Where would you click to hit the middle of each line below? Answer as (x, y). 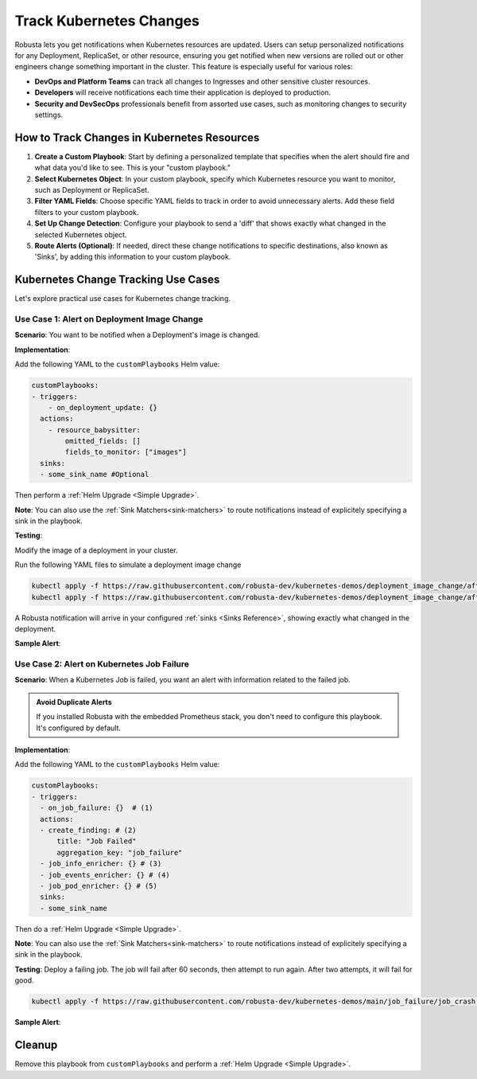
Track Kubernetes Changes (107, 21)
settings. (49, 115)
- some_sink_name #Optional (95, 475)
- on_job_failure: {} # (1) (97, 808)
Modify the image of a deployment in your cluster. (96, 550)
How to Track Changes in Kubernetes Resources (137, 137)
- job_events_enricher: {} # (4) (105, 875)
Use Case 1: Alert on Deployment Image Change (109, 319)
